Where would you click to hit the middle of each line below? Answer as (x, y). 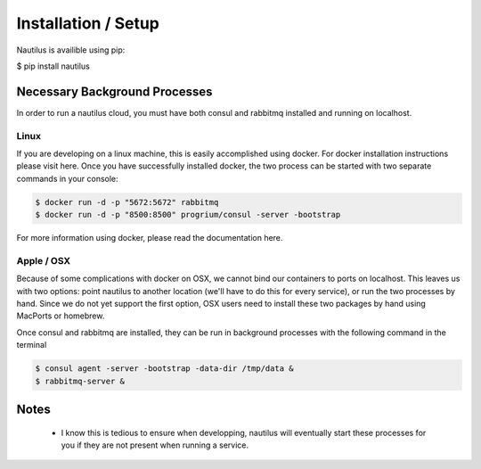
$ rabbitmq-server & (80, 381)
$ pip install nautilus (53, 66)
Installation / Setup (88, 23)
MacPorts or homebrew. (61, 316)
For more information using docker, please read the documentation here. (150, 238)
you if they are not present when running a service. (155, 445)
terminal (32, 345)
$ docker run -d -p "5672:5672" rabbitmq (127, 202)
